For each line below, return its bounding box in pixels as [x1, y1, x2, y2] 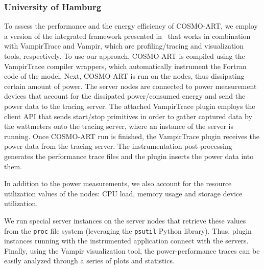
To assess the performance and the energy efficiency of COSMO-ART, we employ [4, 20, 258, 31]
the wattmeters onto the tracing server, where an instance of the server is [4, 121, 233, 131]
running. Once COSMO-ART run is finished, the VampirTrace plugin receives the [4, 130, 259, 141]
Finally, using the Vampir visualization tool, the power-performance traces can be [4, 245, 260, 256]
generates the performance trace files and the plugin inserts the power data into [4, 150, 254, 161]
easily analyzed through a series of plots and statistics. [4, 255, 175, 266]
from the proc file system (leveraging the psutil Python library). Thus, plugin [4, 225, 252, 236]
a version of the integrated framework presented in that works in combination [4, 30, 251, 41]
